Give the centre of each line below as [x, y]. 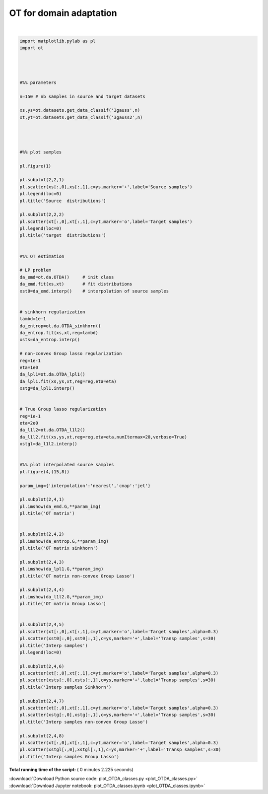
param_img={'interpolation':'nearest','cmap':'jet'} [85, 486]
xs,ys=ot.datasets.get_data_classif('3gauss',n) [80, 110]
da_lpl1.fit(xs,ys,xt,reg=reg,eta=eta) [68, 381]
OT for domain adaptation [63, 13]
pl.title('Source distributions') [63, 201]
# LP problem [35, 270]
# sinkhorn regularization [52, 312]
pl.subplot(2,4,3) [42, 562]
